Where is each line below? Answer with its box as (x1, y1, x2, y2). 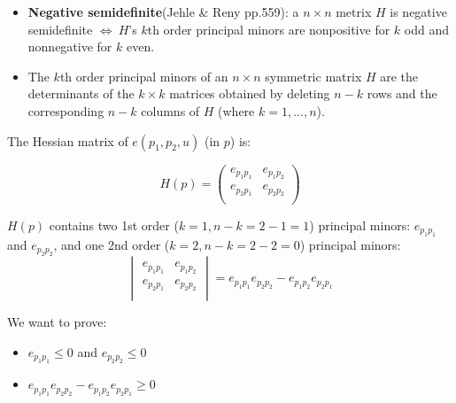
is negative (390, 3, 447, 20)
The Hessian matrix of (7, 131, 128, 150)
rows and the (367, 84, 437, 103)
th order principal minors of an (59, 66, 228, 85)
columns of (141, 101, 200, 120)
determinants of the (27, 84, 135, 103)
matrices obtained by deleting (169, 84, 330, 103)
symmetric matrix (265, 66, 362, 85)
